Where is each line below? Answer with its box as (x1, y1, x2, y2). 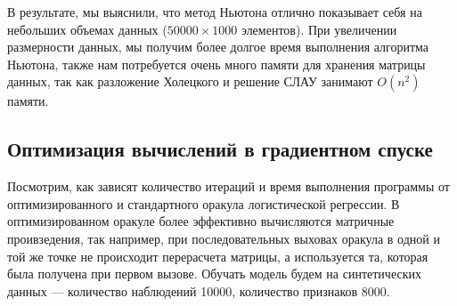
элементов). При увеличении (241, 20, 397, 38)
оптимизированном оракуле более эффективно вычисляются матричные (7, 212, 395, 230)
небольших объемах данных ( (7, 20, 167, 38)
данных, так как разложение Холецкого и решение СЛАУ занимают (7, 72, 373, 91)
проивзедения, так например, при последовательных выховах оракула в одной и (7, 229, 440, 247)
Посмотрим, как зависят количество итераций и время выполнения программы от (7, 177, 450, 196)
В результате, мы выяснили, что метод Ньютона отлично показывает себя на (7, 3, 422, 20)
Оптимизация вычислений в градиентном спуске (7, 135, 433, 163)
